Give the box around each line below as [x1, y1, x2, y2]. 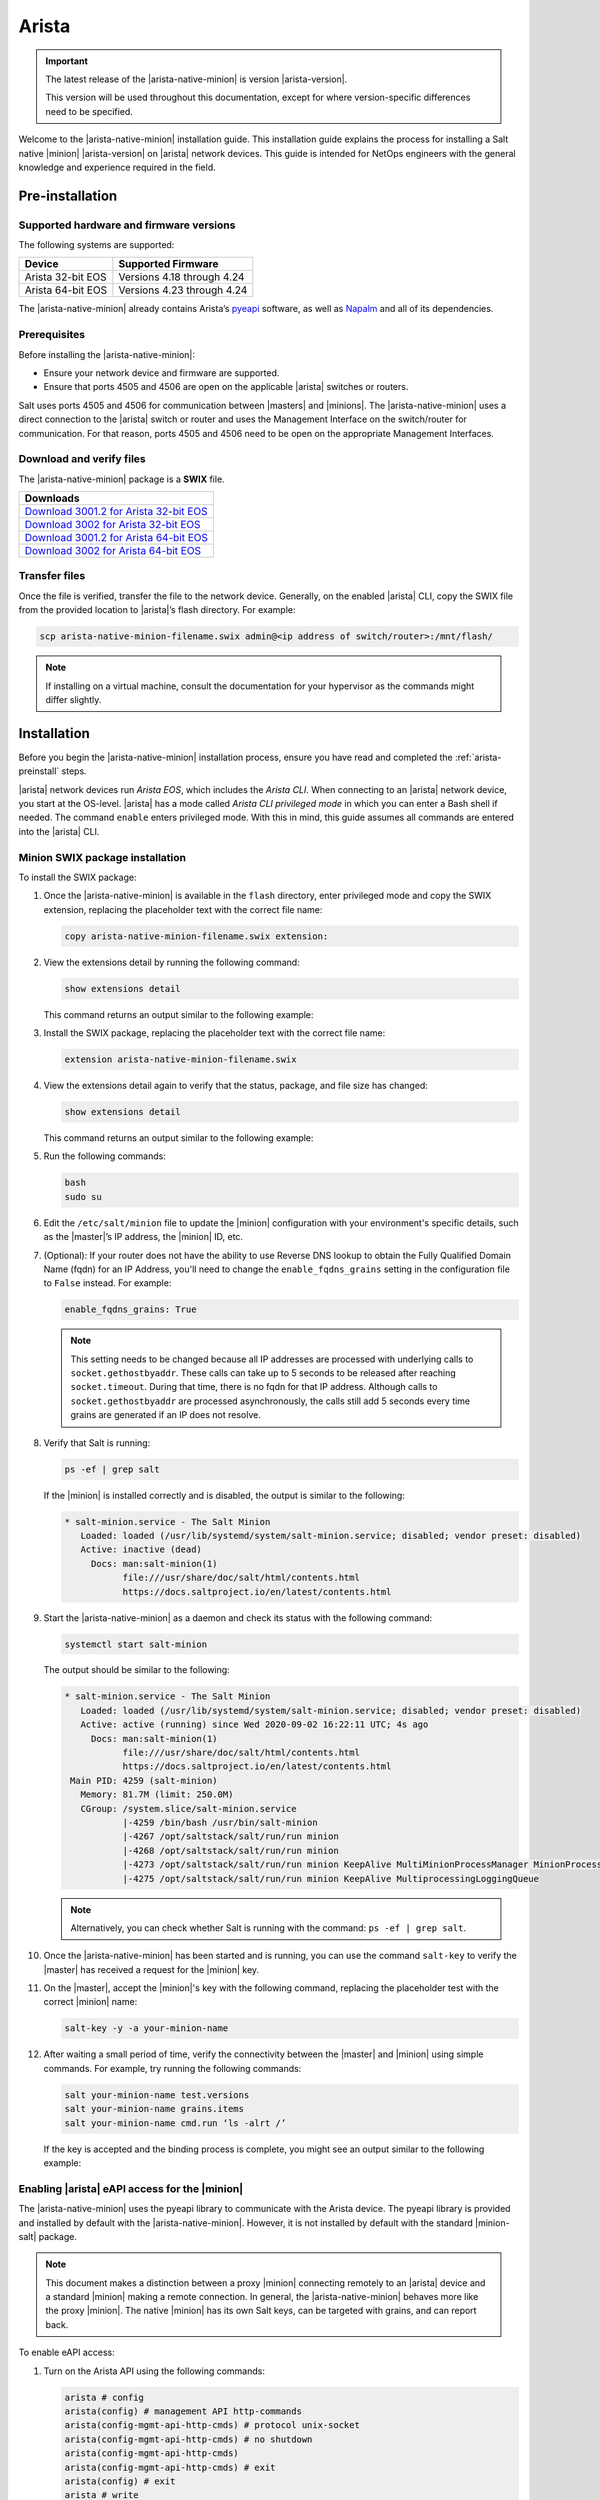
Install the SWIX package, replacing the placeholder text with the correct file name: [43, 1027, 386, 1039]
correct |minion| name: [43, 1996, 138, 2008]
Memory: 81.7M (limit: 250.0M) [80, 1789, 234, 1800]
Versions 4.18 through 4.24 [118, 270, 245, 284]
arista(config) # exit [64, 2475, 176, 2487]
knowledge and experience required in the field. [18, 161, 216, 173]
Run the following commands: [43, 1150, 167, 1162]
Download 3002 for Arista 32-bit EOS [24, 518, 201, 532]
